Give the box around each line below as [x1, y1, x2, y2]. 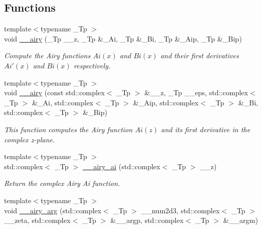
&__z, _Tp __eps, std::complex [144, 87, 248, 98]
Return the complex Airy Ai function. [4, 178, 120, 188]
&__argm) [223, 215, 258, 225]
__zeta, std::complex [4, 215, 71, 225]
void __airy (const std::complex [4, 87, 105, 98]
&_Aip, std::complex [133, 97, 199, 107]
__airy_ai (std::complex [83, 161, 161, 171]
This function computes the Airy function [4, 124, 133, 134]
